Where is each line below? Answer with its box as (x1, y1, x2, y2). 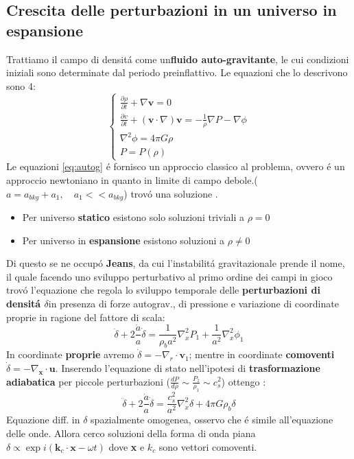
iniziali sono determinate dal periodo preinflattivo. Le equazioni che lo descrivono (6, 65, 348, 80)
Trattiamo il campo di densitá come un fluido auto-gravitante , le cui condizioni (6, 51, 349, 66)
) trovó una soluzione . (123, 186, 218, 200)
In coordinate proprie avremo (6, 347, 134, 362)
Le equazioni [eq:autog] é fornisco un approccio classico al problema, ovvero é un (6, 159, 345, 174)
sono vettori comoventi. (158, 439, 257, 454)
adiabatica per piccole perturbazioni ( (6, 374, 170, 388)
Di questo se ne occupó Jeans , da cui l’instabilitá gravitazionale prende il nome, (6, 256, 345, 270)
